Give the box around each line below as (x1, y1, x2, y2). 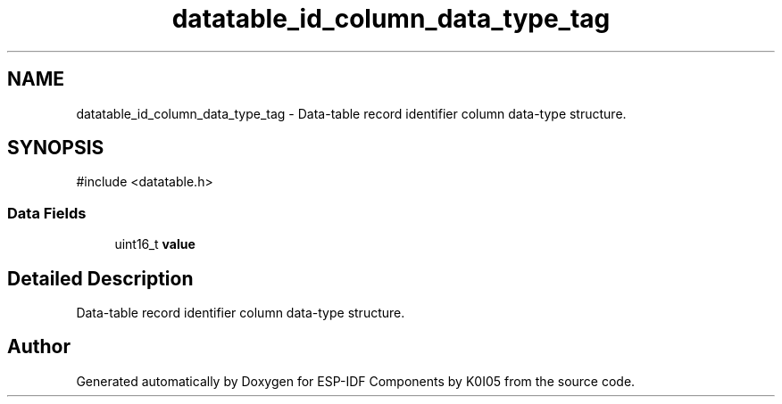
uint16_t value (114, 236, 195, 252)
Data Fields (7, 203, 87, 222)
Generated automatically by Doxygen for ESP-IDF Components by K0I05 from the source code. (76, 373, 636, 389)
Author (7, 335, 71, 359)
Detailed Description (7, 267, 194, 290)
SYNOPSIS (7, 136, 104, 160)
